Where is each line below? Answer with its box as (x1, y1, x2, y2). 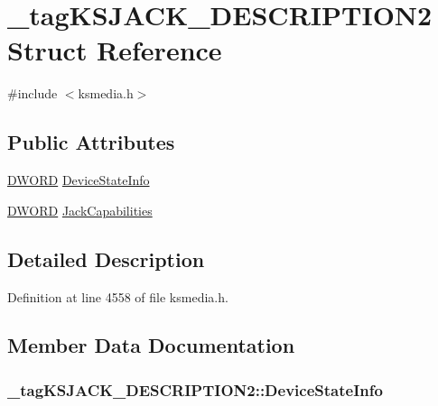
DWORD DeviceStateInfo (7, 171, 150, 189)
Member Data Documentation (7, 331, 295, 359)
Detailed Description (7, 245, 205, 272)
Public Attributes (7, 128, 175, 156)
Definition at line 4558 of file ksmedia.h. (7, 287, 228, 306)
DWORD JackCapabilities (7, 200, 153, 219)
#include (7, 84, 58, 103)
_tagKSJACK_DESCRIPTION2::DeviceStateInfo (7, 378, 383, 401)
